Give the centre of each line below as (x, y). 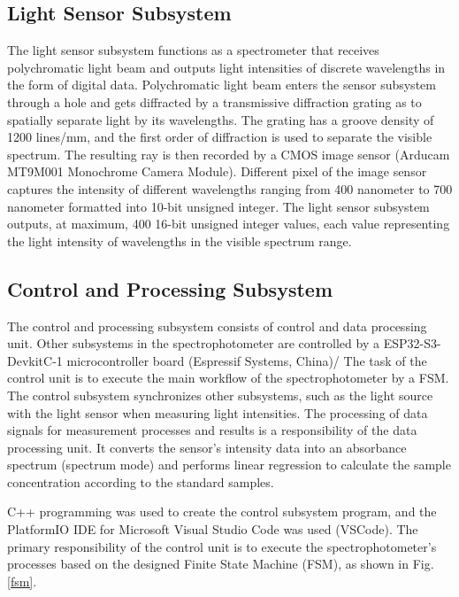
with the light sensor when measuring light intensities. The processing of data (218, 412)
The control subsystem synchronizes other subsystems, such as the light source (220, 395)
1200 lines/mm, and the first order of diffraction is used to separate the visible (220, 137)
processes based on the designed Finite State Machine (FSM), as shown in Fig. (221, 564)
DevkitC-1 (35, 360)
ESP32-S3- (412, 343)
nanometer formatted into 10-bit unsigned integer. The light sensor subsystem (218, 206)
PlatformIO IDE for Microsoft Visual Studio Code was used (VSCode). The (213, 529)
